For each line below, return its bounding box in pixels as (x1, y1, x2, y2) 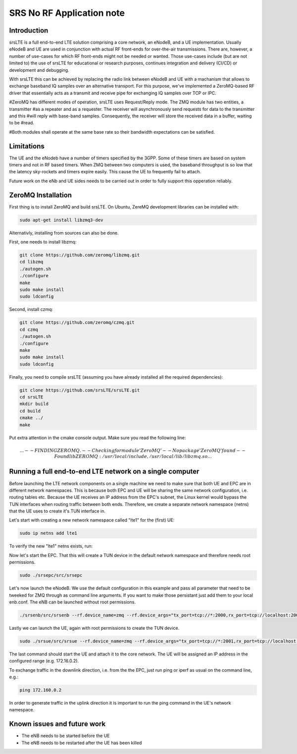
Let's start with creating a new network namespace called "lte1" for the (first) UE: (9, 517, 175, 523)
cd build (19, 408, 41, 413)
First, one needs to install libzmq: (9, 239, 77, 245)
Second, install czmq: (9, 306, 53, 312)
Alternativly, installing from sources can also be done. (9, 230, 119, 236)
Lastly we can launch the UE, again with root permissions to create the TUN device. (9, 625, 180, 631)
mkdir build (19, 401, 49, 407)
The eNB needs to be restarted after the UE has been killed (21, 740, 142, 746)
